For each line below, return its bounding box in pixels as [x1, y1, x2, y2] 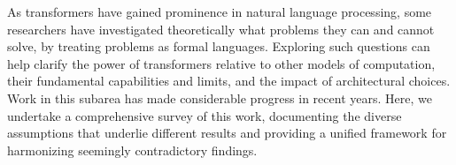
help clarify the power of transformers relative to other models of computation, [7, 54, 436, 72]
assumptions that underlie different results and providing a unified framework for [7, 124, 447, 142]
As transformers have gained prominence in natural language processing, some [7, 3, 432, 20]
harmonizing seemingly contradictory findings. [7, 140, 258, 159]
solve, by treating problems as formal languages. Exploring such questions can [7, 37, 430, 56]
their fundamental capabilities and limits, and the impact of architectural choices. [7, 71, 451, 90]
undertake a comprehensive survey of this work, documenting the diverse [7, 106, 402, 124]
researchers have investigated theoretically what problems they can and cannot [7, 19, 435, 38]
